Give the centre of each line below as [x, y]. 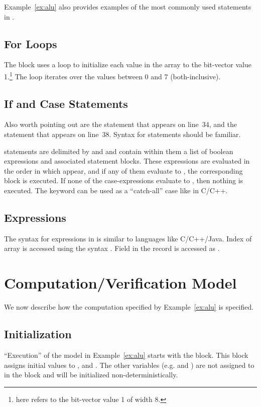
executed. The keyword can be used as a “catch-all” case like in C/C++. [116, 190]
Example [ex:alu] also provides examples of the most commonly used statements [128, 7]
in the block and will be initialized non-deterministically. [91, 375]
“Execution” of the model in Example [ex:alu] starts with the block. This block [126, 355]
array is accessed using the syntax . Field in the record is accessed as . [112, 248]
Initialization [38, 334]
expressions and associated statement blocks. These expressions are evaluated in [127, 161]
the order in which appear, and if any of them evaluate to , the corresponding [123, 170]
